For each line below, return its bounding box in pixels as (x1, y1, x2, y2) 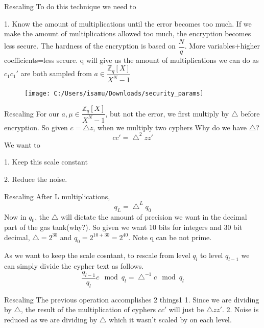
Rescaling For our (4, 108, 59, 119)
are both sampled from (20, 68, 92, 79)
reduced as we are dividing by (4, 314, 98, 324)
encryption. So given (4, 122, 68, 132)
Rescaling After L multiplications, (4, 191, 110, 201)
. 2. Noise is (222, 304, 259, 315)
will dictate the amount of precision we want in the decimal (61, 211, 247, 222)
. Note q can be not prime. (128, 231, 212, 242)
